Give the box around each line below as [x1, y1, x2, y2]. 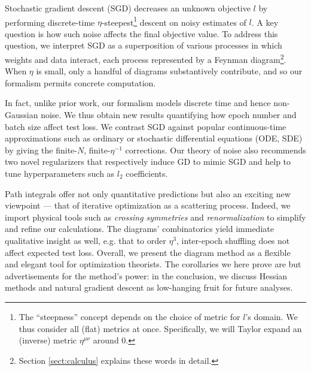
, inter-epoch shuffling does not [176, 234, 290, 246]
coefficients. [126, 167, 168, 180]
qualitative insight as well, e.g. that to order [5, 234, 166, 246]
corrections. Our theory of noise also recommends [125, 143, 306, 156]
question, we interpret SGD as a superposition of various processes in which [5, 39, 282, 52]
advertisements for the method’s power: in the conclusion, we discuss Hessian [5, 269, 288, 282]
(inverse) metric [19, 334, 77, 346]
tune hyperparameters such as [5, 167, 115, 180]
